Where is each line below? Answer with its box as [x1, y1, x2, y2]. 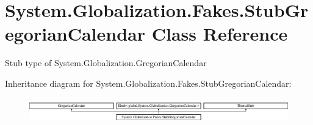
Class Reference [151, 21, 288, 46]
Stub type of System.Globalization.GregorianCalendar [5, 56, 207, 69]
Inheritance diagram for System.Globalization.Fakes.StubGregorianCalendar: [5, 76, 292, 89]
